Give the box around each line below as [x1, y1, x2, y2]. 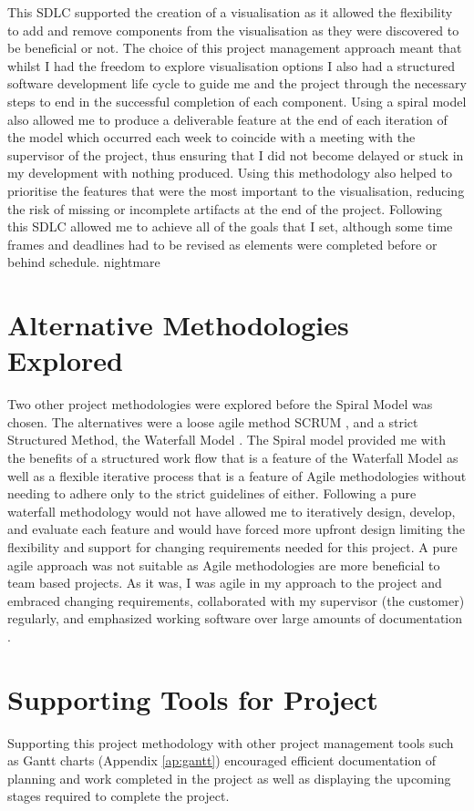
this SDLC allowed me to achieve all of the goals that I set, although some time [7, 217, 453, 236]
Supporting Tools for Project [7, 680, 378, 717]
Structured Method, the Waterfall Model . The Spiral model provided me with [7, 430, 446, 449]
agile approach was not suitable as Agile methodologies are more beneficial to [7, 555, 440, 574]
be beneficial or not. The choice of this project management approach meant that [7, 38, 462, 57]
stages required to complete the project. [7, 786, 230, 806]
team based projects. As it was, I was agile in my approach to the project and [7, 573, 442, 592]
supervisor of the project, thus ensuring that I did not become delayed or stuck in [7, 145, 464, 164]
